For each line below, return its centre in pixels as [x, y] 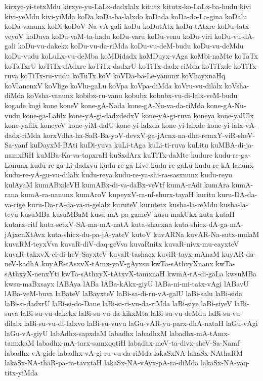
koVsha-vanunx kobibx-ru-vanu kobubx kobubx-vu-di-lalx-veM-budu [132, 95]
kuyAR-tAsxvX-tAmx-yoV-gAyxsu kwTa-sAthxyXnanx [127, 264]
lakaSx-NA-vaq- [225, 363]
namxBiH [19, 154]
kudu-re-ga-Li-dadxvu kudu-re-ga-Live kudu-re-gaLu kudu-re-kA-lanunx [142, 164]
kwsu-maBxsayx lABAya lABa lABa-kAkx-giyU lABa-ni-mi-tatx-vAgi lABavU [127, 283]
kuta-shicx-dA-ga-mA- [209, 224]
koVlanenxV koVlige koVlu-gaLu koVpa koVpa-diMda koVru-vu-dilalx [114, 85]
